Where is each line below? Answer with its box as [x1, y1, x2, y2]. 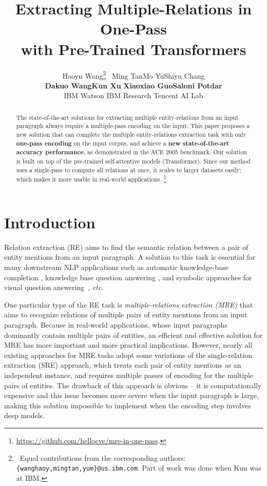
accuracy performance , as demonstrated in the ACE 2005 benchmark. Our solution [16, 148, 247, 157]
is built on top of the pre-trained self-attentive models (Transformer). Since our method [16, 157, 251, 166]
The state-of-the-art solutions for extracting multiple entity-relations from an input [16, 113, 239, 121]
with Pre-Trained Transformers [21, 38, 246, 59]
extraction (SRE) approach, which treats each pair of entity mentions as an [4, 359, 241, 370]
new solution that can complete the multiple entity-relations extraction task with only [16, 130, 246, 139]
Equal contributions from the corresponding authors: [20, 452, 186, 463]
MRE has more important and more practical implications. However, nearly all [4, 339, 253, 350]
